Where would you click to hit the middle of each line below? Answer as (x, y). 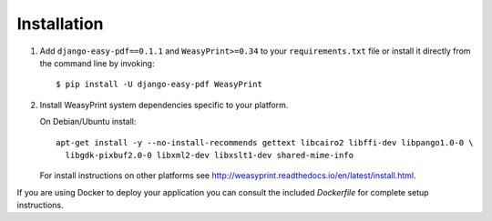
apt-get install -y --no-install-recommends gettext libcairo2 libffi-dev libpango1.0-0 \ (265, 142)
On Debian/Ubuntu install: (88, 122)
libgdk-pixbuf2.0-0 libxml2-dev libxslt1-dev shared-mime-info (210, 155)
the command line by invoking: (97, 63)
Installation (60, 24)
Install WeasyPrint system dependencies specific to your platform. (164, 105)
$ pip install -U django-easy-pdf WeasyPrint (159, 85)
